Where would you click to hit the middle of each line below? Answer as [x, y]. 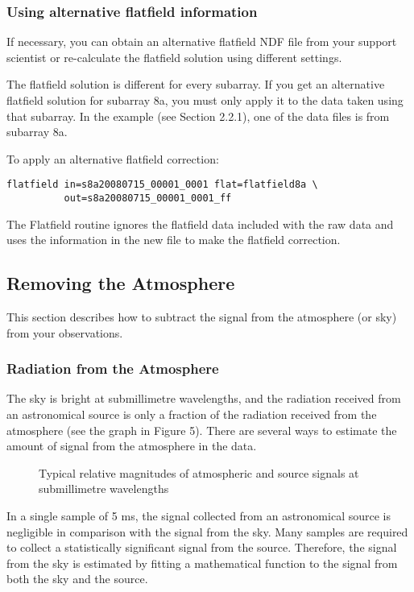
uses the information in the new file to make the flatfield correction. [174, 240]
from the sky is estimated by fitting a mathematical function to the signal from [202, 563]
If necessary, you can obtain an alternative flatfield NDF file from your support [202, 41]
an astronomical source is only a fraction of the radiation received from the [192, 414]
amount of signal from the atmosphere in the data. [132, 446]
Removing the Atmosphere [121, 283]
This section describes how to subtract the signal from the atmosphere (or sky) [202, 317]
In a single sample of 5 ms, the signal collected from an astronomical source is [199, 516]
